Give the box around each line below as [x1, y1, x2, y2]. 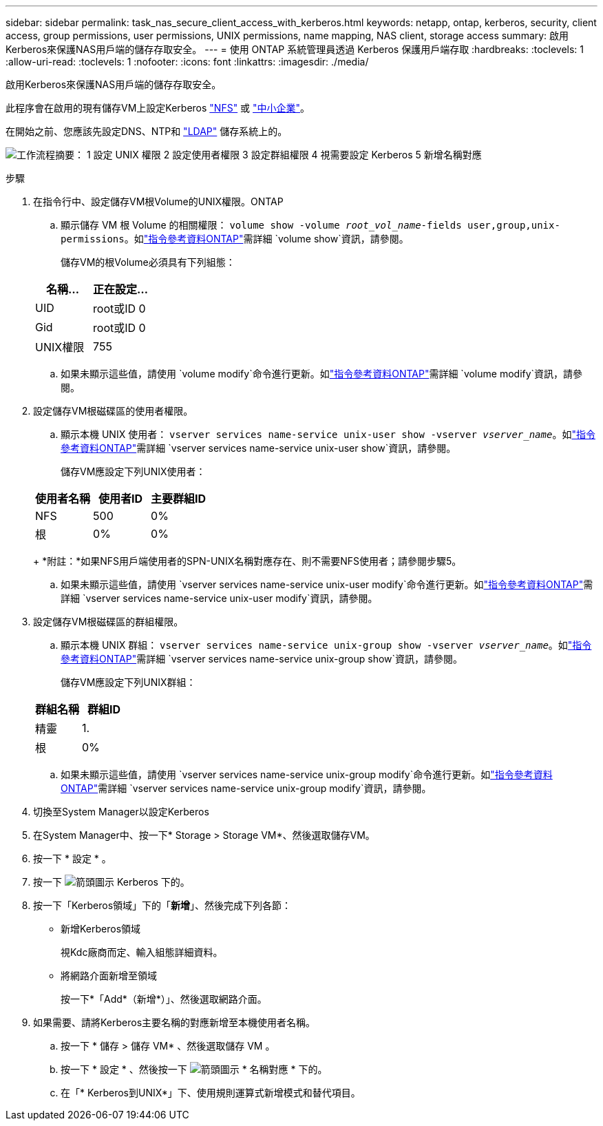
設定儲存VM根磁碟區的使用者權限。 [33, 405, 193, 417]
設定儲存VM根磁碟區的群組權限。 [33, 616, 184, 627]
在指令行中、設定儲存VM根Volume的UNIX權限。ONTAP [33, 196, 284, 207]
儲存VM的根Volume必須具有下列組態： [61, 256, 235, 268]
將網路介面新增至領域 [61, 970, 157, 981]
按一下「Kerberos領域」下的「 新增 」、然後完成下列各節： [33, 899, 292, 911]
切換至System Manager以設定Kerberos [33, 806, 209, 817]
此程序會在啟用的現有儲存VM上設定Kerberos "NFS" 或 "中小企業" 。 [6, 102, 310, 114]
